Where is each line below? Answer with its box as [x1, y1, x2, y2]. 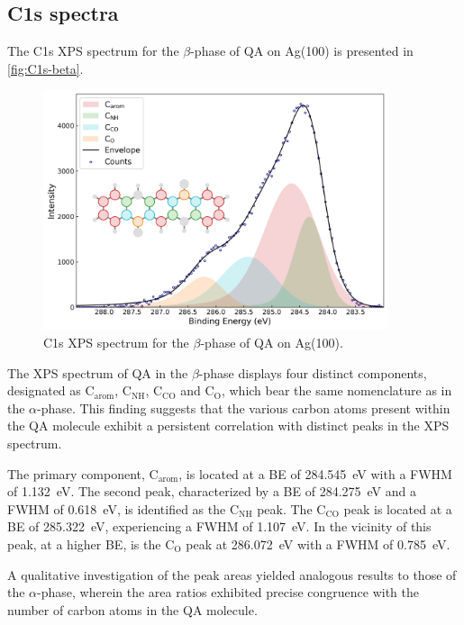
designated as [7, 381, 81, 400]
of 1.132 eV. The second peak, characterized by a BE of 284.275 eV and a [7, 482, 416, 501]
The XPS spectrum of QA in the [7, 363, 188, 382]
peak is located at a [343, 499, 452, 518]
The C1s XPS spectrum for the [7, 41, 179, 60]
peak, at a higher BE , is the [7, 534, 161, 553]
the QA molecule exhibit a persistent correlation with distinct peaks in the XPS [7, 416, 450, 435]
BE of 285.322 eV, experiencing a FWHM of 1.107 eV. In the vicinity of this [7, 517, 432, 536]
